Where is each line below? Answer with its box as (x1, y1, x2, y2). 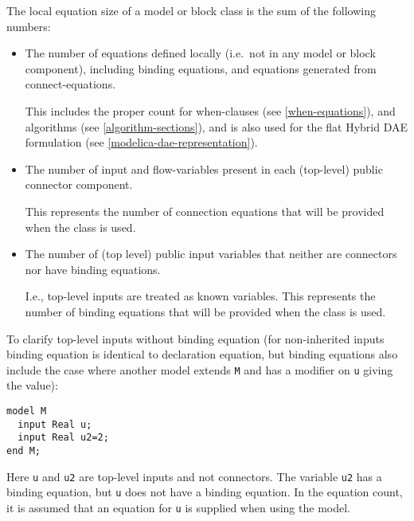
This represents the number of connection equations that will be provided (25, 202, 385, 219)
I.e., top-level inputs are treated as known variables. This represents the (25, 288, 376, 304)
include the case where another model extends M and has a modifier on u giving (6, 361, 393, 378)
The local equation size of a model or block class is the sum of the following (6, 2, 376, 18)
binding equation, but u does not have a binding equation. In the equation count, (6, 484, 403, 500)
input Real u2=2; (18, 432, 109, 444)
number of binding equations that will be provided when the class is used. (25, 303, 386, 319)
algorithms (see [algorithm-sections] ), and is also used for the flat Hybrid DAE (25, 118, 408, 135)
